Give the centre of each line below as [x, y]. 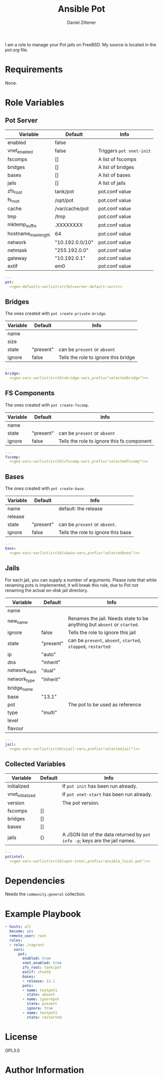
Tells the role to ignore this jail [102, 632]
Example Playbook [43, 914]
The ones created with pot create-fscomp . [47, 405]
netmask [17, 250]
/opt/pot [64, 200]
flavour [16, 728]
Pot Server [21, 121]
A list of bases [114, 175]
